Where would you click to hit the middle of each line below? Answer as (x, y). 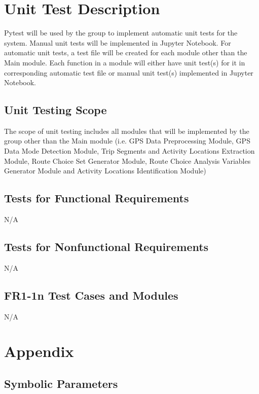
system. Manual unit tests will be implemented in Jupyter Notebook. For (118, 42)
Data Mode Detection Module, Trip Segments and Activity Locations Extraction (129, 151)
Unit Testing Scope (55, 110)
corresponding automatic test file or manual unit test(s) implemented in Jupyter (129, 72)
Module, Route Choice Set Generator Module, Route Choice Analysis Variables (127, 160)
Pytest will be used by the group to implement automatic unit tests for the (121, 33)
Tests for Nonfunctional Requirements (106, 247)
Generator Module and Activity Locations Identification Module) (105, 171)
